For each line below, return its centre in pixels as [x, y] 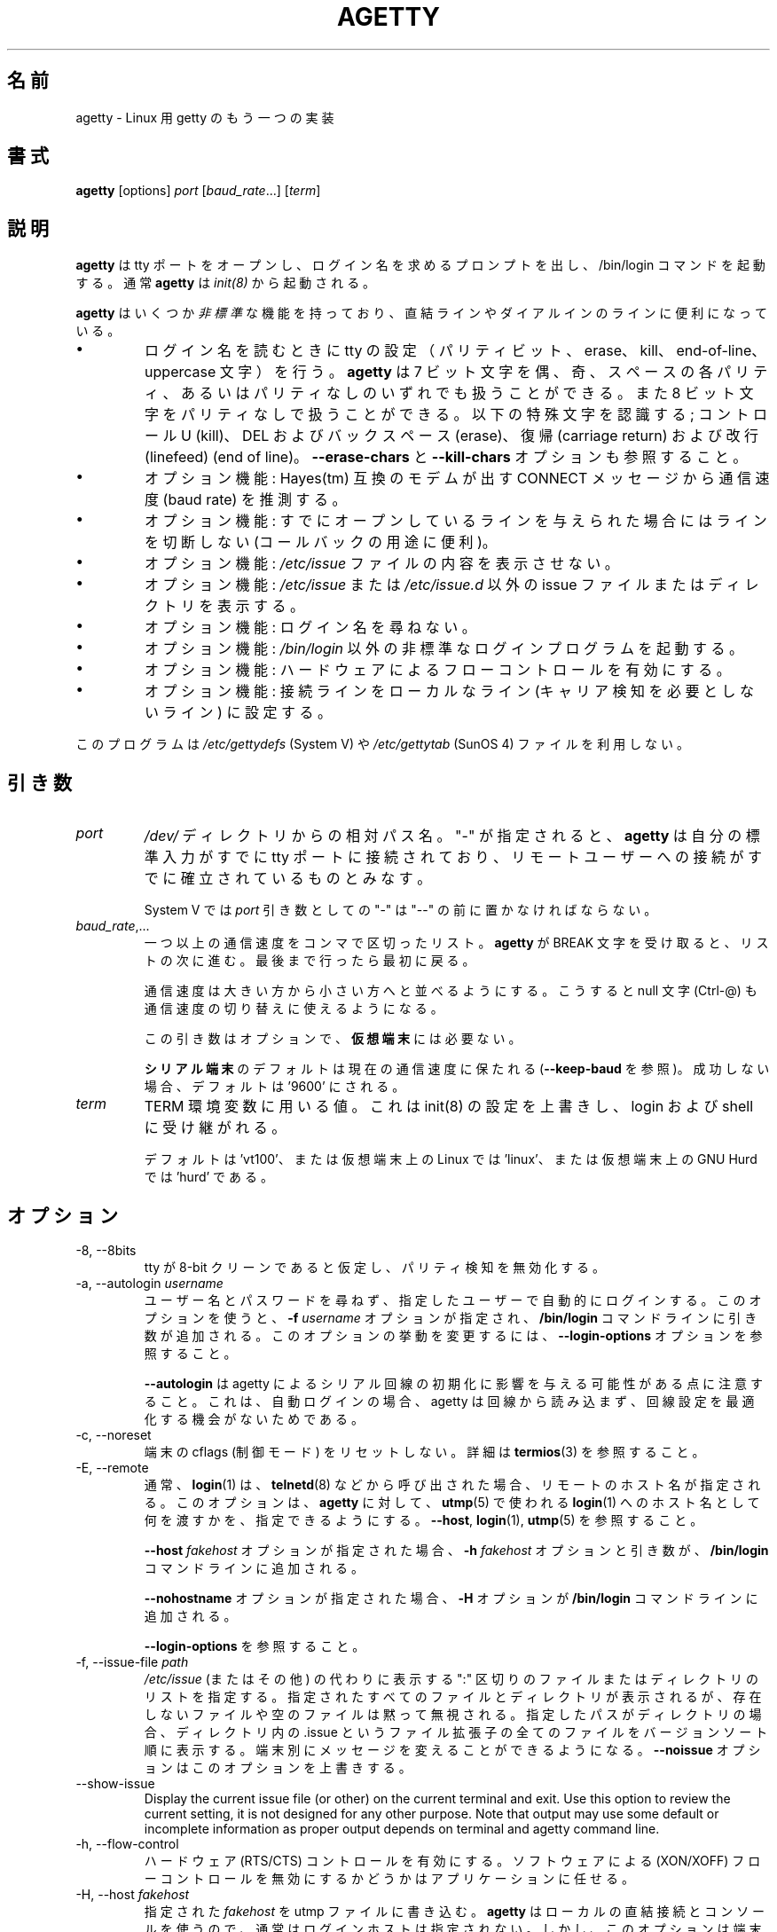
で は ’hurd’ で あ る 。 [208, 1177]
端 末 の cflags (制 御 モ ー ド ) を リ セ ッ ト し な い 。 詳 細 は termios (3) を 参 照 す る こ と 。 [424, 1451]
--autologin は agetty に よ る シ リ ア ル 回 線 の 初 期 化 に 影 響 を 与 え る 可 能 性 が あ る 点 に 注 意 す [453, 1383]
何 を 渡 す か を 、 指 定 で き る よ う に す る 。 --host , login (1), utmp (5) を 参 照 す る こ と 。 [424, 1520]
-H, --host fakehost [133, 1894]
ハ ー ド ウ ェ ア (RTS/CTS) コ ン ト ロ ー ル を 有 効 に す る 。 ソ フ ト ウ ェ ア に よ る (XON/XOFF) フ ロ [452, 1860]
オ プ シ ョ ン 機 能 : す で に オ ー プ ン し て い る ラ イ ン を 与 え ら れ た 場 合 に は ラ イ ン [456, 521]
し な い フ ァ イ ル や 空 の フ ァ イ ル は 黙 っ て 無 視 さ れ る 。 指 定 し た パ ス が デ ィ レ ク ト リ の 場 [453, 1714]
